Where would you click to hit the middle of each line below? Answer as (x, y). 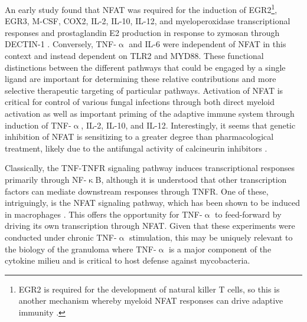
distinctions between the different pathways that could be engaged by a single (145, 67)
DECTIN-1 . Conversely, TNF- (61, 44)
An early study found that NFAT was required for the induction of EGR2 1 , (141, 9)
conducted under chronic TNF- (61, 237)
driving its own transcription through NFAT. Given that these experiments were (150, 226)
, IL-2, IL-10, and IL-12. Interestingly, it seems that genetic (188, 125)
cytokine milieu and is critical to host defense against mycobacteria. (128, 260)
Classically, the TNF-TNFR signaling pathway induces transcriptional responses (150, 168)
